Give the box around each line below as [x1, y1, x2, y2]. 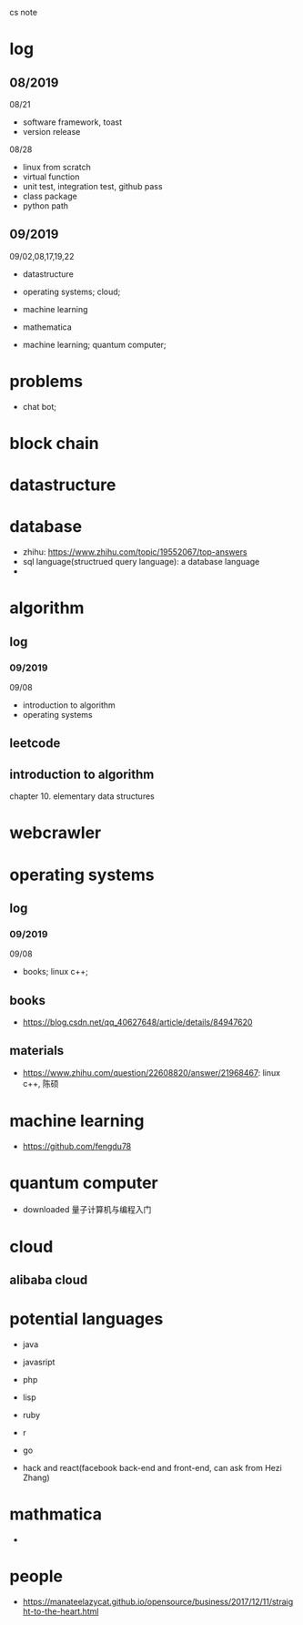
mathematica [22, 322, 73, 332]
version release [22, 127, 81, 137]
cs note [9, 7, 38, 17]
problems [9, 372, 84, 392]
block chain [9, 433, 99, 454]
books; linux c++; [22, 966, 89, 977]
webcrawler [9, 823, 102, 843]
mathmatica [9, 1504, 103, 1525]
